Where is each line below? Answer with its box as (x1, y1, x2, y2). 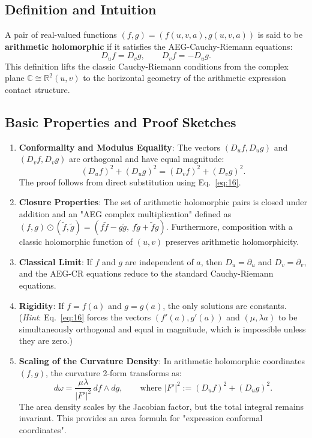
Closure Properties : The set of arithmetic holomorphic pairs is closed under (19, 196, 307, 208)
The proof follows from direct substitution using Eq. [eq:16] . (19, 175, 241, 188)
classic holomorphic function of (19, 235, 133, 248)
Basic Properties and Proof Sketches (5, 113, 236, 131)
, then (200, 255, 223, 268)
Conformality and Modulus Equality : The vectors (19, 140, 221, 153)
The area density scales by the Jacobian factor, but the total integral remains (19, 400, 304, 412)
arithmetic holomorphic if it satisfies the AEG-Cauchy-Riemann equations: (5, 40, 293, 52)
